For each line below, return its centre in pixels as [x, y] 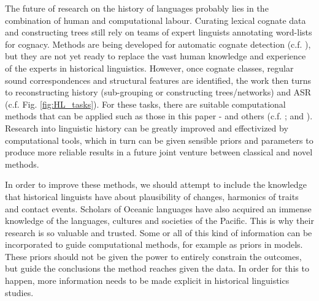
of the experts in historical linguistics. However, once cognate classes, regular [149, 68]
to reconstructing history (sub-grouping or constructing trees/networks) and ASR [158, 92]
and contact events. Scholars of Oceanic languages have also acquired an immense [158, 208]
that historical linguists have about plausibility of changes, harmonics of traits [152, 196]
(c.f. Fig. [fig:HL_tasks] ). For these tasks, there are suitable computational [145, 104]
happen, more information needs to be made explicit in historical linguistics [147, 281]
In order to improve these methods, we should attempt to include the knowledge [156, 184]
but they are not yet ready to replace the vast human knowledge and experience [156, 56]
